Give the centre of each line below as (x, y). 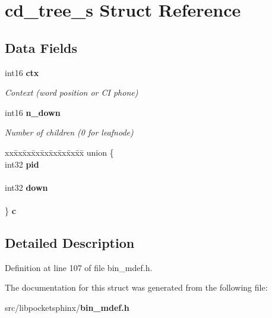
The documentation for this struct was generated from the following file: (136, 287)
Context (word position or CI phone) (72, 92)
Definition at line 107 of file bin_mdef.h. (79, 267)
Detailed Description (70, 242)
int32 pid (22, 164)
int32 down (26, 187)
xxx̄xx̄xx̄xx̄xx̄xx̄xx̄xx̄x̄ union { (59, 152)
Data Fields (41, 47)
